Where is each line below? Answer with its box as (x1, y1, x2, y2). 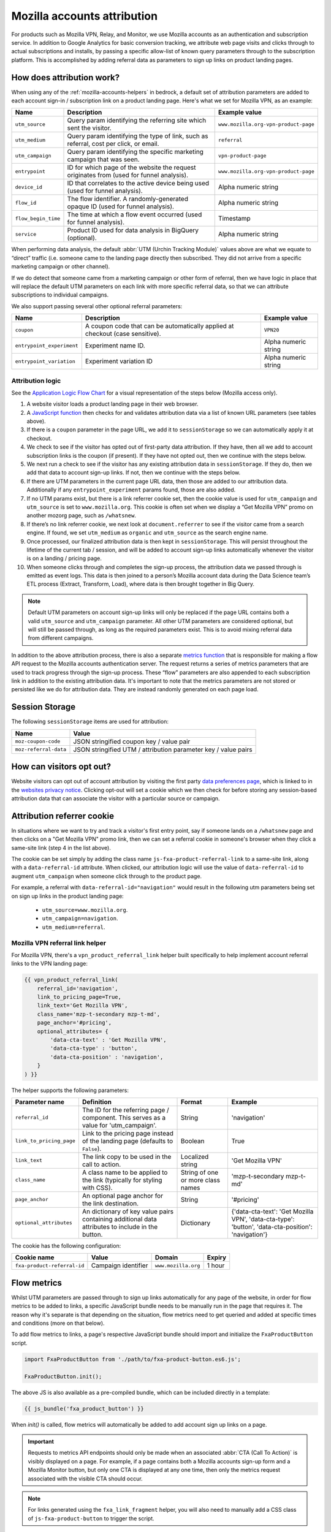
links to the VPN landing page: (11, 960, 88, 968)
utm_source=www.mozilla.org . (42, 906, 128, 914)
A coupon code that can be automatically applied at (85, 322, 234, 330)
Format (180, 1098, 202, 1106)
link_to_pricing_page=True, (37, 993, 122, 1001)
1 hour (207, 1261, 225, 1270)
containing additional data (82, 1215, 158, 1223)
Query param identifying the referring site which (67, 116, 207, 125)
